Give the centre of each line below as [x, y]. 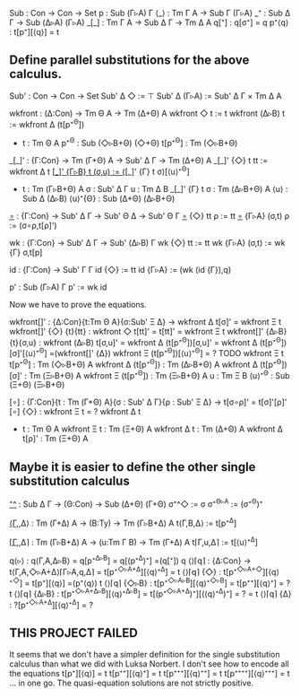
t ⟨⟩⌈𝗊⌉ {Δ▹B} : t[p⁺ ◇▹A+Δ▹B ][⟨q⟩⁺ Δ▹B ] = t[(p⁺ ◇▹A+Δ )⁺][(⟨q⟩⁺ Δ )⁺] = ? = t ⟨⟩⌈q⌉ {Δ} [150, 593]
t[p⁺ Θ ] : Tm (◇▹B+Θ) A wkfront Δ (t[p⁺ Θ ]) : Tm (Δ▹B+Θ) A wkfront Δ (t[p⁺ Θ [146, 364]
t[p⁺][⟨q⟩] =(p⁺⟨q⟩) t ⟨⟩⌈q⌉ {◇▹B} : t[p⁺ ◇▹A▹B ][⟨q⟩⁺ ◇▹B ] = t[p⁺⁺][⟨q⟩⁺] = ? [161, 582]
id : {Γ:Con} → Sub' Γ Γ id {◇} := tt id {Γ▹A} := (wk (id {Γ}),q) [120, 269]
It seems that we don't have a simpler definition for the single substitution [145, 655]
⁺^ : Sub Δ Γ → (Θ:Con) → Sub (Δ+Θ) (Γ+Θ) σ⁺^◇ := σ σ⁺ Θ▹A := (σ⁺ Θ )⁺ [136, 503]
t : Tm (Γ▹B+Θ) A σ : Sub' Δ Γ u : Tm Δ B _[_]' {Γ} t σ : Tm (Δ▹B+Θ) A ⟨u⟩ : [155, 188]
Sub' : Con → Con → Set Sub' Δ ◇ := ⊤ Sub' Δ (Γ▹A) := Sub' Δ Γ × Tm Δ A [146, 96]
